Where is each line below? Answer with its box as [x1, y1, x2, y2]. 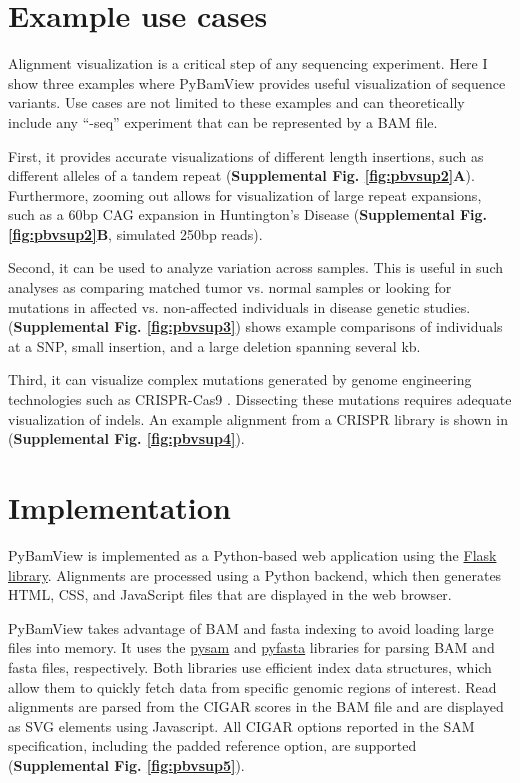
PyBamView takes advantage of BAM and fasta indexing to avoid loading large [8, 617, 494, 638]
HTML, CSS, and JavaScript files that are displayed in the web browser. [8, 584, 452, 605]
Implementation [8, 487, 231, 527]
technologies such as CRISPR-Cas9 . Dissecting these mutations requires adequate [8, 389, 512, 410]
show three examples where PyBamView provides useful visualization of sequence [8, 72, 506, 93]
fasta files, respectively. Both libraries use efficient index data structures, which [8, 656, 492, 677]
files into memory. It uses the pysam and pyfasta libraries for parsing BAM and [8, 637, 495, 658]
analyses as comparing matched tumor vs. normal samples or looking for [8, 277, 452, 298]
